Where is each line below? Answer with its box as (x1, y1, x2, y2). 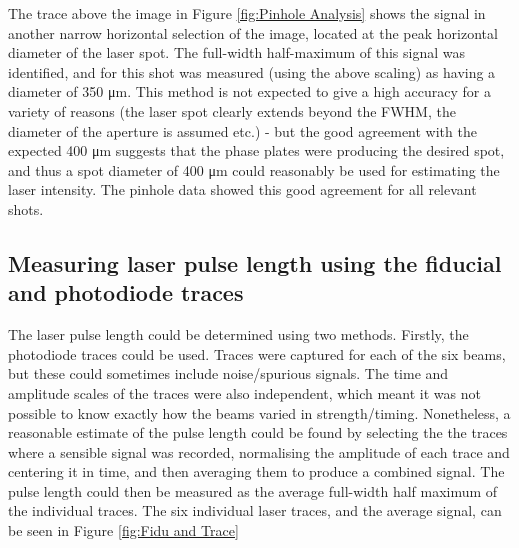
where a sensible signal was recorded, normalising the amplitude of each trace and (8, 441, 510, 462)
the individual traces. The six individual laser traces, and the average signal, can (8, 500, 502, 521)
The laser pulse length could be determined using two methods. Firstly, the (8, 324, 469, 345)
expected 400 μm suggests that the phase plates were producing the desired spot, (8, 140, 505, 161)
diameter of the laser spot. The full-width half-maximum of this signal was (8, 42, 466, 63)
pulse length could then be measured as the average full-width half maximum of (8, 480, 498, 501)
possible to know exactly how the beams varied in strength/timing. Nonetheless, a (8, 402, 511, 423)
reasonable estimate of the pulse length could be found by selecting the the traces (8, 422, 508, 443)
